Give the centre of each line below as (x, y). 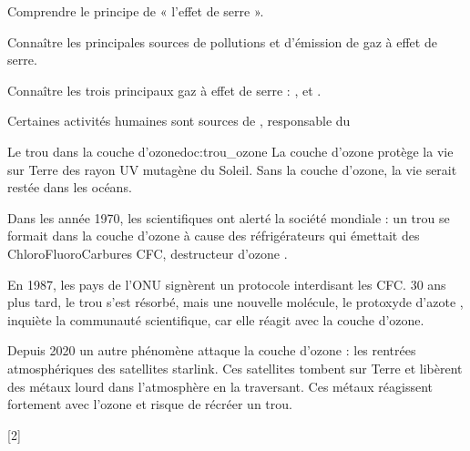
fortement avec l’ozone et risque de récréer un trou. (150, 404)
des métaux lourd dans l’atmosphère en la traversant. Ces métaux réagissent (220, 386)
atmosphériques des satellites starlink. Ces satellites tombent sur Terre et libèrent (235, 368)
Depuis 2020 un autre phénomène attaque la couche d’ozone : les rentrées (212, 350)
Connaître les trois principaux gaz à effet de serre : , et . (164, 90)
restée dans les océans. (70, 187)
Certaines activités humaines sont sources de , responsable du (179, 121)
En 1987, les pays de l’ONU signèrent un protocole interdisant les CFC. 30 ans (227, 284)
